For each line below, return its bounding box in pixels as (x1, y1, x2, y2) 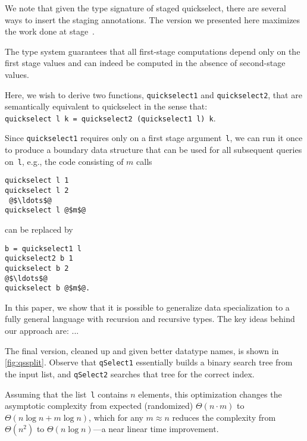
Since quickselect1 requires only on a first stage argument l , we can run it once (5, 132, 303, 144)
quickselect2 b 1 (5, 254, 73, 263)
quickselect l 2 (5, 186, 69, 195)
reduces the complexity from (172, 411, 276, 423)
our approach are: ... (5, 324, 79, 337)
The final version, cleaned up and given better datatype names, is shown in (5, 344, 279, 356)
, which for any (89, 411, 143, 423)
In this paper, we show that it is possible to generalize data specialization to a (5, 301, 290, 313)
